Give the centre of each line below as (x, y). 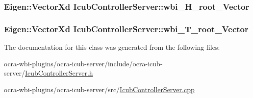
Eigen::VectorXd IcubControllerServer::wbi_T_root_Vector (126, 29)
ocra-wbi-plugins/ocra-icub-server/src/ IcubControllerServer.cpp (99, 89)
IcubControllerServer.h (59, 73)
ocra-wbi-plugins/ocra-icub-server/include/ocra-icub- (83, 63)
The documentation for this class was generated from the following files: (112, 47)
